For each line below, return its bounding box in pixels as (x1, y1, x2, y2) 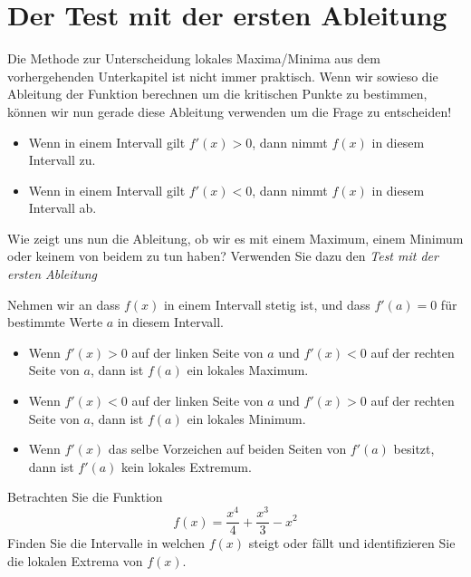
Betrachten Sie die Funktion (7, 487, 163, 506)
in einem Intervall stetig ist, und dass (163, 294, 370, 313)
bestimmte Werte (7, 313, 103, 332)
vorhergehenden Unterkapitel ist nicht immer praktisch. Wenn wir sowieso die (7, 66, 438, 85)
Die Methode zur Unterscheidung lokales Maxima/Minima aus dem (7, 49, 380, 68)
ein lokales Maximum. (187, 361, 309, 380)
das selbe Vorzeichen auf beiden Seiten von (108, 439, 347, 458)
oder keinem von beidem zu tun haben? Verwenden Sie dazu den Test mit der (7, 246, 438, 265)
